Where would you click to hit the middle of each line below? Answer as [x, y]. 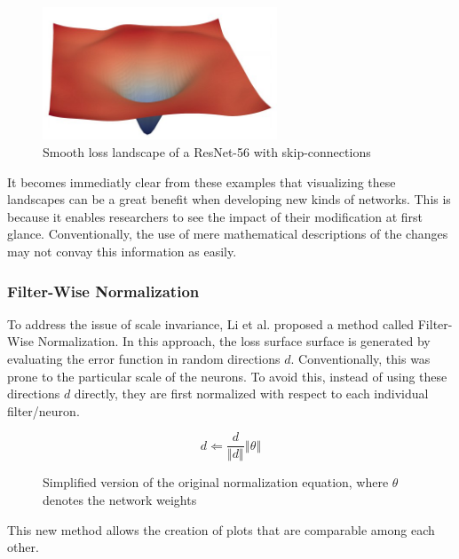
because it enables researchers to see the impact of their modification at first [215, 216]
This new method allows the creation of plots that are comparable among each [221, 529]
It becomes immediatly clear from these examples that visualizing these [202, 181]
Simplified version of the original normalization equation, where [216, 482]
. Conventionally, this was [360, 359]
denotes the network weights [120, 500]
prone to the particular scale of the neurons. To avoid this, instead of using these [227, 376]
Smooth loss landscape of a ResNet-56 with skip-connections [207, 152]
